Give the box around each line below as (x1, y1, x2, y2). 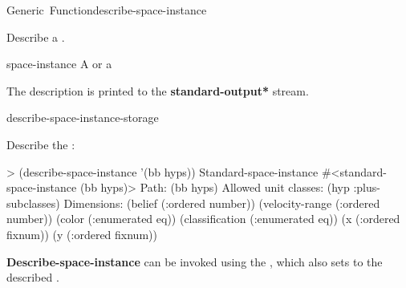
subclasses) (6, 194, 60, 211)
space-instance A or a (6, 55, 112, 72)
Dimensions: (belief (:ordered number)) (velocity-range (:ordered (63, 194, 380, 211)
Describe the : (6, 136, 75, 152)
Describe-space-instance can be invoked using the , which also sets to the (6, 253, 383, 270)
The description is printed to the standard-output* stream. (6, 82, 309, 99)
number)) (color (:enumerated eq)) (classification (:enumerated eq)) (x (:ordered (6, 210, 400, 227)
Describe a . (6, 28, 65, 45)
